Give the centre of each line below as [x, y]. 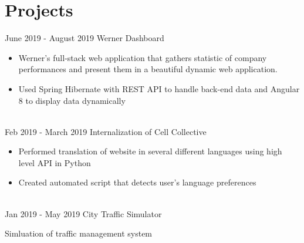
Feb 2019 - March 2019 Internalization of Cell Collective [106, 131]
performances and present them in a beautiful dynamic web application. [148, 69]
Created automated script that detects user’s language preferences [137, 182]
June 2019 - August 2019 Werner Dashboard [85, 38]
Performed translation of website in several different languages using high [150, 151]
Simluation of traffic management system [79, 233]
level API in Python [55, 162]
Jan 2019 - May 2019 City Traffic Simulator [83, 213]
